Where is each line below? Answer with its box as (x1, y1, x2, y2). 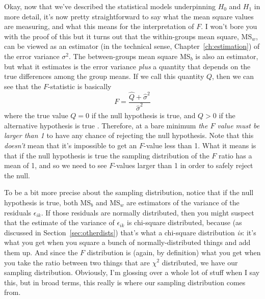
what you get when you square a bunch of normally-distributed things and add (4, 237, 251, 248)
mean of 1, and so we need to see (4, 160, 107, 171)
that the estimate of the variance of (4, 217, 115, 228)
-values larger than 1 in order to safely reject (114, 160, 253, 171)
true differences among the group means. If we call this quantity (4, 71, 204, 81)
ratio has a (218, 150, 252, 160)
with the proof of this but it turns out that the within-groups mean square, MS (4, 31, 252, 41)
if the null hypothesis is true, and (91, 110, 196, 121)
